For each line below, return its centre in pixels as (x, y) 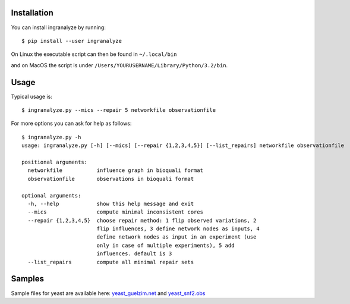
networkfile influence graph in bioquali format (115, 170)
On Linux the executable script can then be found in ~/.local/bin (94, 54)
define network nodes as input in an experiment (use (176, 237)
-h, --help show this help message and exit (111, 203)
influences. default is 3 (134, 254)
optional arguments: (51, 195)
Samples (28, 279)
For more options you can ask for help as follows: (71, 123)
